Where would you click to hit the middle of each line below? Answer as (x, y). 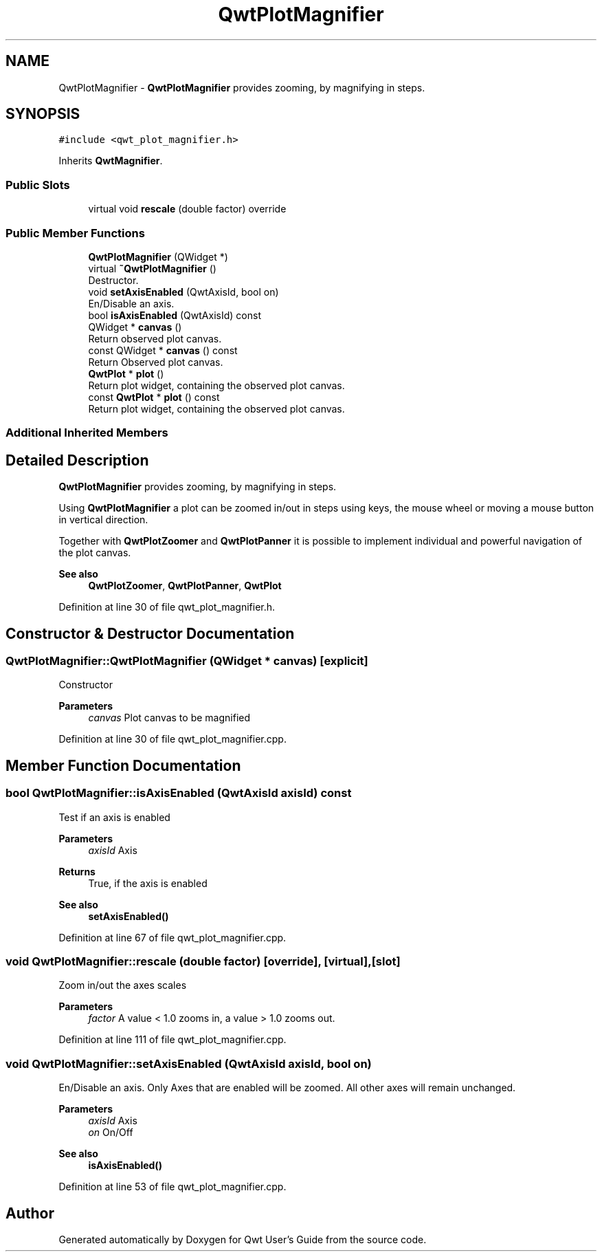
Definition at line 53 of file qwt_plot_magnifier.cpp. (172, 1187)
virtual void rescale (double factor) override (187, 209)
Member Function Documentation (123, 765)
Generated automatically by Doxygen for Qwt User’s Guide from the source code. (243, 1239)
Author (30, 1213)
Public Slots (38, 185)
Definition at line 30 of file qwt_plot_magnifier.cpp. (172, 739)
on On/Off (111, 1133)
